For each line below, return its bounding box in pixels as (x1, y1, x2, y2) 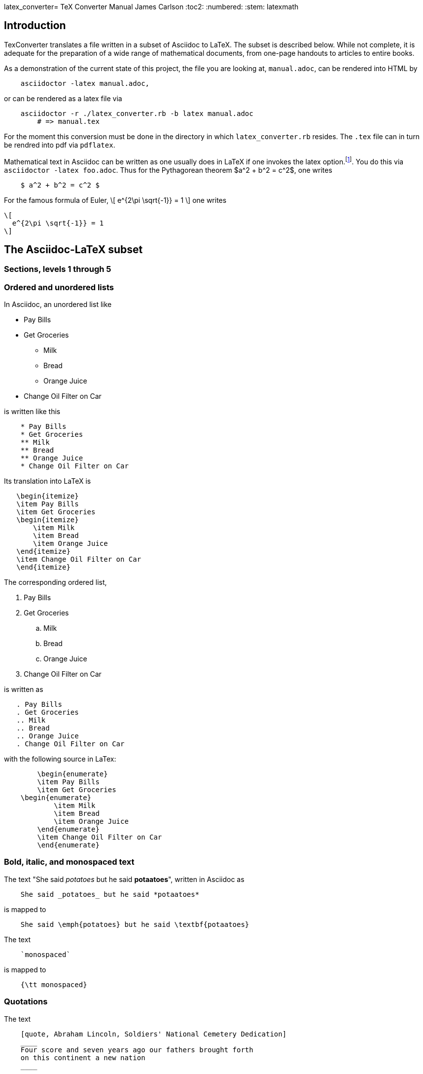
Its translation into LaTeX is (4, 477, 91, 486)
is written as (4, 685, 43, 694)
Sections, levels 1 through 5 (4, 264, 111, 274)
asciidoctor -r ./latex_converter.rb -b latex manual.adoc (20, 109, 253, 117)
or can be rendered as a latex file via (4, 94, 122, 103)
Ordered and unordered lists (4, 282, 114, 292)
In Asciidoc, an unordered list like (4, 300, 112, 309)
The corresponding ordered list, (4, 578, 107, 587)
